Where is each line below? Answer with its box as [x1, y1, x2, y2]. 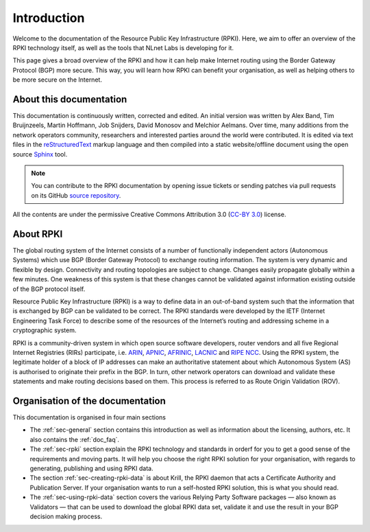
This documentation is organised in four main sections [12, 413, 166, 421]
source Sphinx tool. [12, 150, 68, 158]
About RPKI [12, 228, 63, 240]
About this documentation [12, 93, 127, 105]
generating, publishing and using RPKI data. [29, 464, 153, 472]
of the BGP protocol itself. [12, 285, 86, 293]
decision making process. [29, 512, 103, 520]
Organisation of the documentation [12, 395, 166, 406]
